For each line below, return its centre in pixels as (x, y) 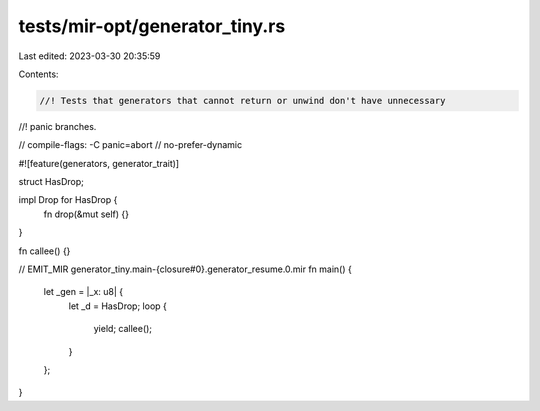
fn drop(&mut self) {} (86, 214)
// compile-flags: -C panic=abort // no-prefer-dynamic (130, 145)
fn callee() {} (44, 251)
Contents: (38, 74)
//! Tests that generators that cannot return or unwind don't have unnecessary (242, 100)
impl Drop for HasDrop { (68, 200)
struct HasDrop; (51, 182)
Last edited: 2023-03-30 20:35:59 (89, 56)
